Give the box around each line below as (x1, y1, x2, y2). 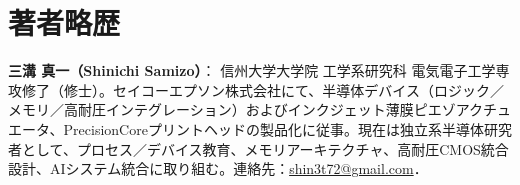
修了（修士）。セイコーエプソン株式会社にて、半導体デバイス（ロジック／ (21, 79, 504, 100)
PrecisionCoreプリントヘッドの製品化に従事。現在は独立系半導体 (63, 118, 484, 139)
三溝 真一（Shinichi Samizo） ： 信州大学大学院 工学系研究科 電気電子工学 (8, 60, 496, 81)
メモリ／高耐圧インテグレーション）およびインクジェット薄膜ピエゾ (8, 99, 456, 120)
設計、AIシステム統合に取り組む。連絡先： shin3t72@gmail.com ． (8, 158, 428, 179)
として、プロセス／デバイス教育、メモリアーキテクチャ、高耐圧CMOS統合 (21, 138, 509, 159)
